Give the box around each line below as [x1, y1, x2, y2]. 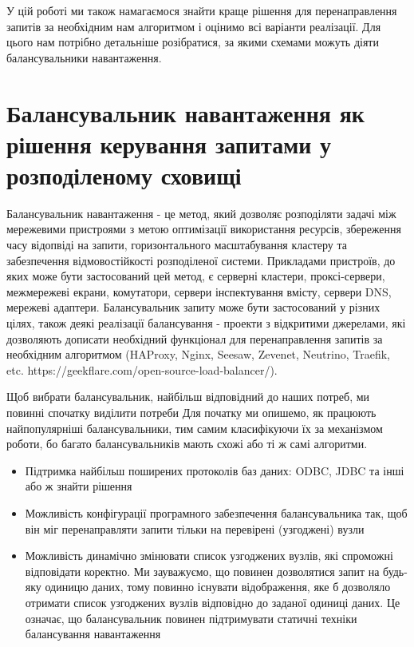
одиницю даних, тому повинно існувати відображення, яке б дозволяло [45, 578, 391, 595]
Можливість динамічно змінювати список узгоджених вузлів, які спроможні [25, 547, 393, 564]
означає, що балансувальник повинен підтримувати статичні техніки [25, 609, 357, 626]
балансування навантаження [25, 625, 161, 642]
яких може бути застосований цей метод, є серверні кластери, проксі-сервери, [6, 268, 385, 284]
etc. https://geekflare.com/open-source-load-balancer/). [6, 361, 278, 378]
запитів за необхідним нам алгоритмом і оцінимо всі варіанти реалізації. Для [6, 18, 381, 34]
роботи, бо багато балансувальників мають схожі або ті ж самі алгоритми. [6, 435, 368, 452]
